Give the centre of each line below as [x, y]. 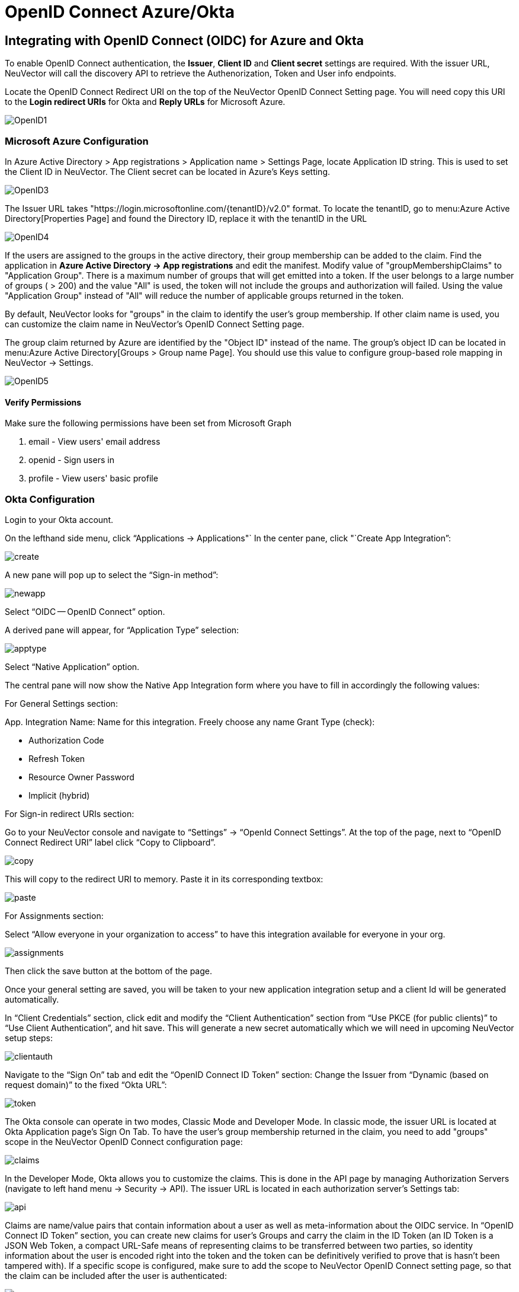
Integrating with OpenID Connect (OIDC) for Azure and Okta [184, 40]
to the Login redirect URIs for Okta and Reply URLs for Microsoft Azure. [145, 102]
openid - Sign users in [71, 460]
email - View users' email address [94, 442]
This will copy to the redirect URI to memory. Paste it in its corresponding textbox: [164, 879]
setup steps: [29, 1038]
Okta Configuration [50, 499]
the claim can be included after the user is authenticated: [116, 1275]
